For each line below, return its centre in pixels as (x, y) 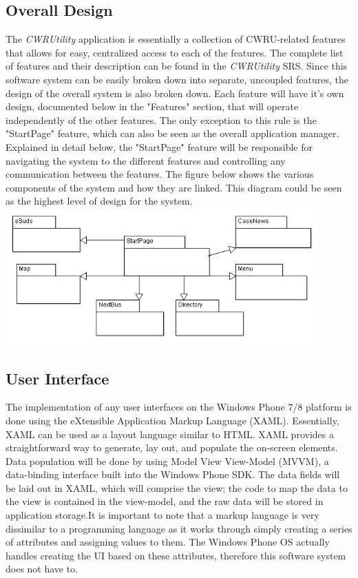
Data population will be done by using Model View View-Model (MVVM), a (167, 461)
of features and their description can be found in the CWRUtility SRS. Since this (177, 66)
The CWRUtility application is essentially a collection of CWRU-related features (176, 39)
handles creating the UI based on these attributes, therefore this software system (176, 555)
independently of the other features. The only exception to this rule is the (161, 120)
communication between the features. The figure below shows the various (160, 174)
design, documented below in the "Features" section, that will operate (152, 106)
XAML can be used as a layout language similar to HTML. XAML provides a (170, 434)
